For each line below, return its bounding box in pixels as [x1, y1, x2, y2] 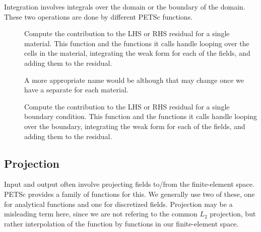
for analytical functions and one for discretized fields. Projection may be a [4, 198, 233, 209]
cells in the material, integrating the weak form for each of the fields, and [24, 48, 250, 58]
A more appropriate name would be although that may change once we [24, 74, 244, 85]
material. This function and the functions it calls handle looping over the [24, 38, 249, 48]
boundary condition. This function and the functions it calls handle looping [24, 111, 257, 122]
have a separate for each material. [24, 84, 128, 95]
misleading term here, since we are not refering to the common [4, 208, 198, 219]
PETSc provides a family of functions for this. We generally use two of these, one [4, 188, 255, 199]
